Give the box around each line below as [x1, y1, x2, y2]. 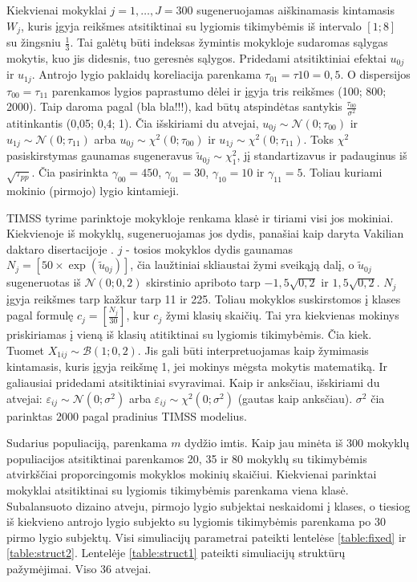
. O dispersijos [340, 66, 411, 83]
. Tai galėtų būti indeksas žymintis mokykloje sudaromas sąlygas [70, 34, 388, 51]
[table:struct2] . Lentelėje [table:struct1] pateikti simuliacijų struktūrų [6, 544, 346, 561]
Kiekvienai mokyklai [6, 2, 107, 18]
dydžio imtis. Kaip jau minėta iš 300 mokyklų [184, 434, 410, 451]
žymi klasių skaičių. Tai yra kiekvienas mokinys [165, 307, 399, 324]
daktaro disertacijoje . [6, 240, 114, 257]
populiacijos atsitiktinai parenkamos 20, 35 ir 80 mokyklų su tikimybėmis [6, 450, 367, 466]
